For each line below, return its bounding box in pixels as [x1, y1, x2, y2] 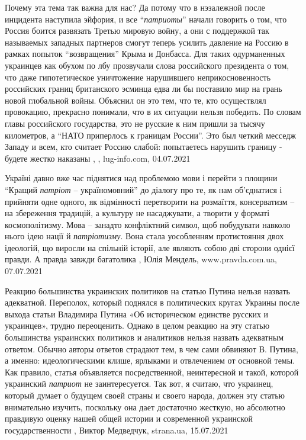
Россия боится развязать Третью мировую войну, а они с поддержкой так [5, 24, 269, 37]
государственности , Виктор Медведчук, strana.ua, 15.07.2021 [5, 423, 228, 436]
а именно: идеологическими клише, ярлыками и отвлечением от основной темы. [5, 354, 295, 367]
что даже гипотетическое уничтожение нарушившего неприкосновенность [5, 70, 271, 83]
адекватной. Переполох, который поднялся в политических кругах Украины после [5, 296, 299, 309]
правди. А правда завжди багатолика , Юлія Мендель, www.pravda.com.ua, [5, 253, 277, 265]
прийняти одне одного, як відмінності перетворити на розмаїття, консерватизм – [5, 195, 295, 207]
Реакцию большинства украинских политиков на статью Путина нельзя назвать [5, 284, 290, 297]
